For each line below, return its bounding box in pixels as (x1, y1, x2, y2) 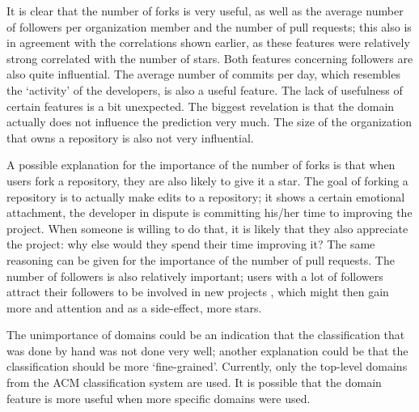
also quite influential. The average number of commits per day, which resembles (6, 66, 400, 83)
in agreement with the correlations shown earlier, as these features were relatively (6, 34, 410, 51)
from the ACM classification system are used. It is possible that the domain (6, 374, 382, 391)
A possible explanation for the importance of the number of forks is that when (6, 156, 396, 173)
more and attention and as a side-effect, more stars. (6, 299, 262, 316)
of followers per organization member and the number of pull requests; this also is (6, 18, 412, 35)
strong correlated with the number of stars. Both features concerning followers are (6, 49, 413, 66)
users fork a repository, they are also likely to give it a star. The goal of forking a (6, 172, 408, 189)
